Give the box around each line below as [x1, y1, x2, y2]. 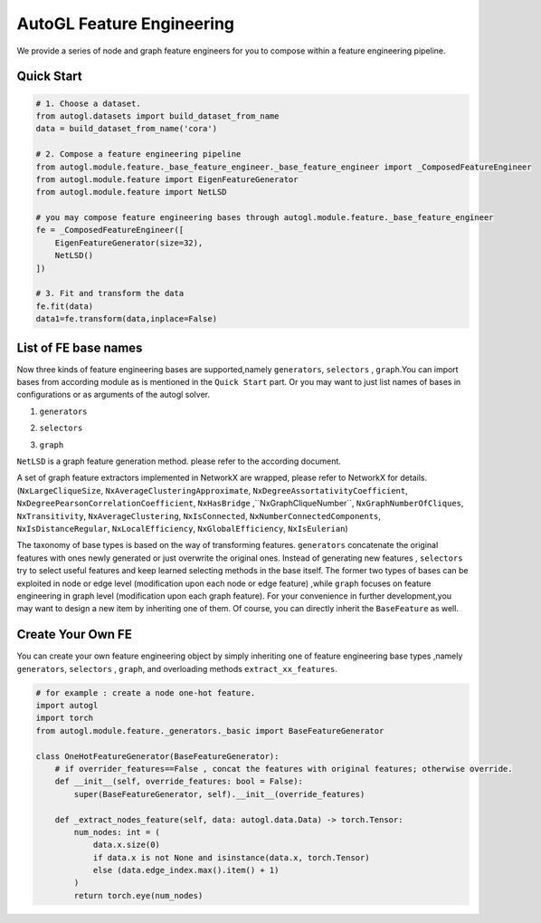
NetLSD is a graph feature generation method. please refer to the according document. [16, 456, 341, 466]
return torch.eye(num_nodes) [73, 890, 204, 900]
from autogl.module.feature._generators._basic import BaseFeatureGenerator [35, 726, 384, 736]
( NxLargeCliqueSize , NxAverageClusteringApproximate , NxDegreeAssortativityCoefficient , [16, 485, 409, 495]
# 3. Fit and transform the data [35, 288, 185, 299]
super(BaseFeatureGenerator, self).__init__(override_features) [73, 789, 365, 799]
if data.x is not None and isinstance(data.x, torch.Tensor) [92, 852, 370, 862]
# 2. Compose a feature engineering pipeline [35, 149, 242, 159]
